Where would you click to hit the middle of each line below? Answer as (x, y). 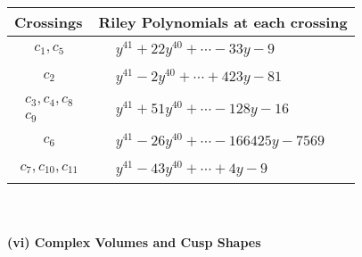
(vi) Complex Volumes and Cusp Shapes (134, 241)
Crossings (49, 22)
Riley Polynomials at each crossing (223, 22)
